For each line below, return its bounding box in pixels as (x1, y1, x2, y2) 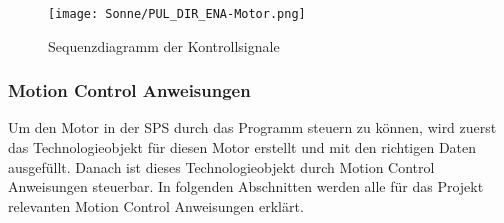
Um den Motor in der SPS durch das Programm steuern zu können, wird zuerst (8, 117, 497, 138)
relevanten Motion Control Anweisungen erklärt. (8, 195, 304, 216)
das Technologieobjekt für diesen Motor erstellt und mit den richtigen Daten (8, 137, 477, 158)
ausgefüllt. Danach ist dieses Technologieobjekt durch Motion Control (8, 156, 435, 177)
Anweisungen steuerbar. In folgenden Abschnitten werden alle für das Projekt (8, 176, 484, 197)
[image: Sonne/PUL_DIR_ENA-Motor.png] (48, 7, 306, 21)
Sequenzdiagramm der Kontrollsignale (48, 35, 280, 56)
